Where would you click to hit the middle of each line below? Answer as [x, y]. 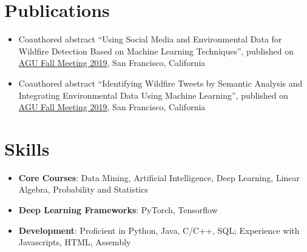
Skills [27, 148]
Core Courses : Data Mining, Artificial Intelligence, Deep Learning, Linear [159, 177]
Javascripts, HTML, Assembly [75, 242]
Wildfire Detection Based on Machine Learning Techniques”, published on [156, 51]
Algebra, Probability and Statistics [83, 189]
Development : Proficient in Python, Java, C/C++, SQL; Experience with [159, 230]
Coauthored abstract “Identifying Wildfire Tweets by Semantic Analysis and [160, 83]
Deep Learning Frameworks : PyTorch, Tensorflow [118, 210]
